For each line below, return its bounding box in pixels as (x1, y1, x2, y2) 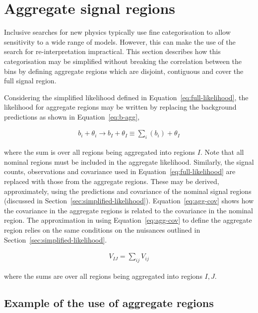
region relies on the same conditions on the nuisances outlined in (4, 225, 200, 235)
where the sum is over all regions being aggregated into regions (4, 147, 195, 157)
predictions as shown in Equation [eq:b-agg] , (4, 111, 140, 122)
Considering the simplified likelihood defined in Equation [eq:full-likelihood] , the (4, 92, 249, 102)
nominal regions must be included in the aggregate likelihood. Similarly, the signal (4, 156, 254, 167)
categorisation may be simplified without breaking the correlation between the (4, 56, 242, 66)
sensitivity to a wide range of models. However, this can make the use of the (4, 36, 236, 47)
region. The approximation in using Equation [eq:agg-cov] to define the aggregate (4, 215, 252, 225)
